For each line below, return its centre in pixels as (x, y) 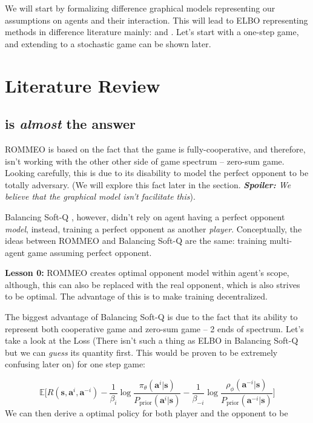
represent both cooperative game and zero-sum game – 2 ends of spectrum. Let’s (154, 328)
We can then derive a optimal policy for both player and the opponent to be (147, 412)
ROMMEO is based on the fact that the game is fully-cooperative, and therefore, (155, 149)
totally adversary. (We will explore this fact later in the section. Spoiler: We (148, 184)
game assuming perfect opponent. (90, 252)
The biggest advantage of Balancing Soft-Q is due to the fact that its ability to (151, 317)
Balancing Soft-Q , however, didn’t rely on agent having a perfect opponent (145, 216)
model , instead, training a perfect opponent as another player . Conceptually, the (153, 228)
